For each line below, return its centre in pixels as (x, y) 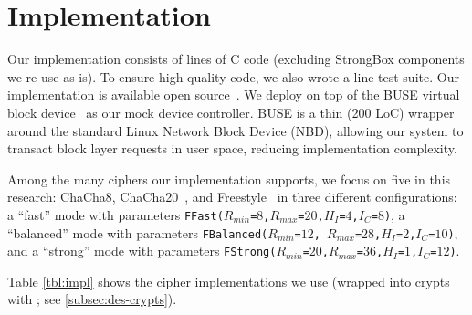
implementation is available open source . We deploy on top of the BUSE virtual (234, 94)
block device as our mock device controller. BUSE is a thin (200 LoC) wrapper (231, 112)
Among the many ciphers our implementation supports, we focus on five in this (229, 178)
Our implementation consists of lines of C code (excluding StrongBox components (236, 59)
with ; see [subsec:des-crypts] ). (92, 299)
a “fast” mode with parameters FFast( (115, 214)
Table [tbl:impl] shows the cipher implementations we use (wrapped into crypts (229, 281)
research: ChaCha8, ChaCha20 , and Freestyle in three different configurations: (232, 197)
